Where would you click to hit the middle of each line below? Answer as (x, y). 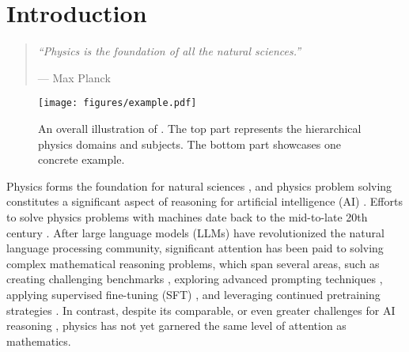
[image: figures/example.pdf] (117, 103)
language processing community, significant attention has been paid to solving (195, 248)
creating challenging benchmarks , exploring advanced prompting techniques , (195, 279)
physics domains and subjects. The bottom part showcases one (189, 144)
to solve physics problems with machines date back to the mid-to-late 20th (187, 216)
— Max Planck (74, 77)
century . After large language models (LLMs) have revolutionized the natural (195, 232)
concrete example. (81, 159)
